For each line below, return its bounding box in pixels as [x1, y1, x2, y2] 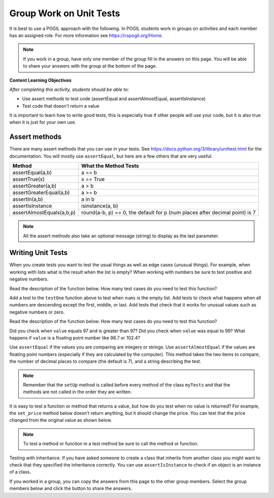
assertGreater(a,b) [12, 182, 57, 190]
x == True [81, 176, 105, 183]
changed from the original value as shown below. [9, 417, 112, 423]
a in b [81, 196, 95, 203]
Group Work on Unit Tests [9, 8, 120, 19]
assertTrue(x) [12, 176, 45, 183]
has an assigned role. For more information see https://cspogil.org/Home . [9, 32, 163, 38]
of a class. [9, 469, 31, 475]
